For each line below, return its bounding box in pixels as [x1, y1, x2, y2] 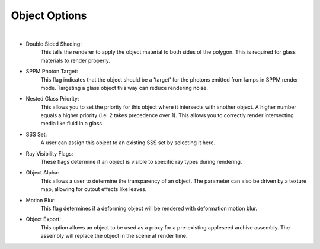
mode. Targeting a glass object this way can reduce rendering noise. [40, 84, 209, 91]
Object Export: [25, 216, 62, 223]
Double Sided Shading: [25, 40, 82, 47]
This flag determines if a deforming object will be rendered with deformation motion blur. [40, 205, 258, 212]
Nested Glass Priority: [25, 95, 79, 102]
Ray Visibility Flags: [25, 150, 73, 157]
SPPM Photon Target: [25, 68, 78, 75]
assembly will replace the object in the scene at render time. [40, 232, 188, 240]
